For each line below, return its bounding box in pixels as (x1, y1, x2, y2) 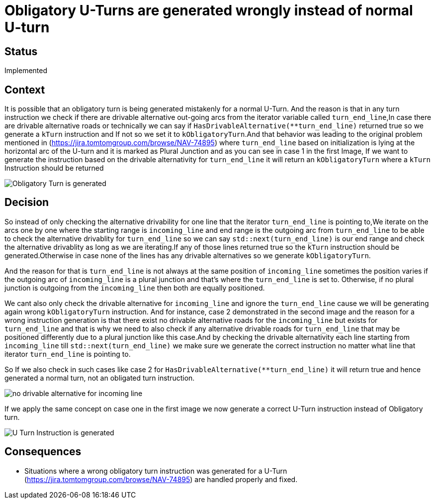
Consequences (4, 445, 82, 458)
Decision (4, 196, 49, 209)
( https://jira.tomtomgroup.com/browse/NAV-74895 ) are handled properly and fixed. (24, 475, 298, 484)
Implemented (4, 66, 48, 75)
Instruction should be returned (4, 164, 104, 173)
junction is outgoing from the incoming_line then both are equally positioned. (4, 283, 265, 292)
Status (4, 45, 38, 58)
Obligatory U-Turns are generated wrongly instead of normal (4, 2, 413, 19)
